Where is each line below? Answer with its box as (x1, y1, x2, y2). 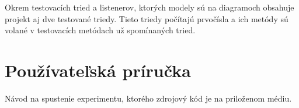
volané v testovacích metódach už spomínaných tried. (5, 24, 196, 36)
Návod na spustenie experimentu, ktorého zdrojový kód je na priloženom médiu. (5, 92, 292, 104)
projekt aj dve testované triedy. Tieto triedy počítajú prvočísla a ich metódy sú (5, 12, 288, 25)
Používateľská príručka (5, 58, 191, 82)
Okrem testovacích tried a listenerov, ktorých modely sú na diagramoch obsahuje (5, 1, 294, 13)
